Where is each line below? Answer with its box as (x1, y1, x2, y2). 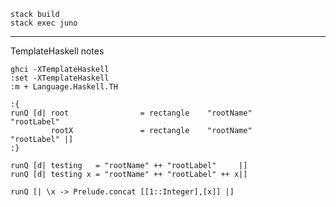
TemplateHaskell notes (10, 45, 105, 57)
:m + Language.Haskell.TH (10, 82, 118, 92)
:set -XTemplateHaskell (10, 73, 110, 83)
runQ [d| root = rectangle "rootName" (10, 108, 253, 118)
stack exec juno (10, 18, 78, 28)
